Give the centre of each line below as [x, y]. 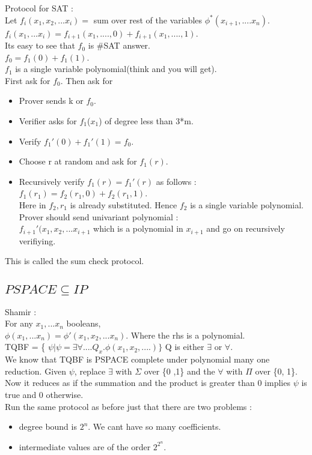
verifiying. [37, 240]
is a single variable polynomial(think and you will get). [116, 69]
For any [19, 323]
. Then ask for [87, 80]
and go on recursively [246, 228]
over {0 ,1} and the [179, 371]
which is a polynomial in [138, 228]
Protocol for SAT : [39, 8]
